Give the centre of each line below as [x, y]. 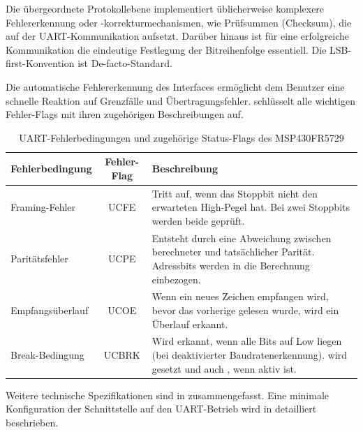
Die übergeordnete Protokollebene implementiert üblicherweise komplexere [165, 8]
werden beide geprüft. [198, 220]
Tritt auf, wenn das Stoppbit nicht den [235, 193]
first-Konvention [40, 63]
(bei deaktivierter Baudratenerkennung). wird [250, 355]
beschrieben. [32, 422]
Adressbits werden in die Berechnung [231, 265]
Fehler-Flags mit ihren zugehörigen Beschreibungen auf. [125, 114]
